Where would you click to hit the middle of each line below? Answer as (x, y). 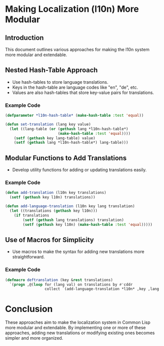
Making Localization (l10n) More (72, 9)
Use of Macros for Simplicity (50, 240)
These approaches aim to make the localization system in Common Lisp (78, 322)
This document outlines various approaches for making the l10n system (77, 49)
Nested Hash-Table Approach (52, 70)
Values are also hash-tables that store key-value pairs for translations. (83, 93)
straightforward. (28, 257)
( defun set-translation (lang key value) (48, 124)
